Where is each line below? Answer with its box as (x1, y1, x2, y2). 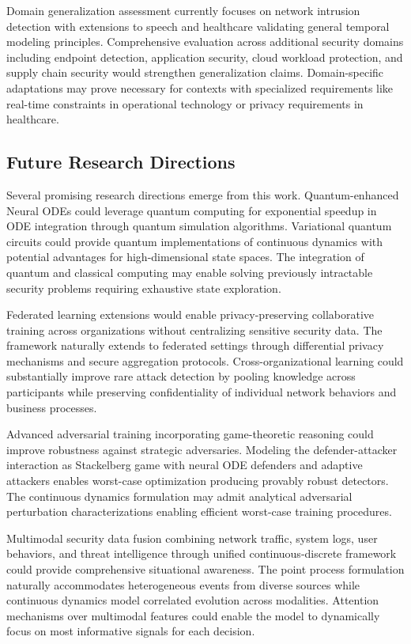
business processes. (6, 399, 97, 415)
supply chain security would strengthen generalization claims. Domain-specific (6, 64, 384, 81)
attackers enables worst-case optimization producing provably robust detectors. (6, 472, 389, 489)
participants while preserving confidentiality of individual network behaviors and (6, 384, 397, 400)
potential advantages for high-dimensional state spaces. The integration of (6, 248, 364, 265)
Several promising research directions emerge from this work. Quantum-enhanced (6, 186, 399, 203)
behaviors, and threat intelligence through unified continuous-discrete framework (6, 545, 397, 562)
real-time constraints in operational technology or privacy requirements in (6, 95, 364, 112)
